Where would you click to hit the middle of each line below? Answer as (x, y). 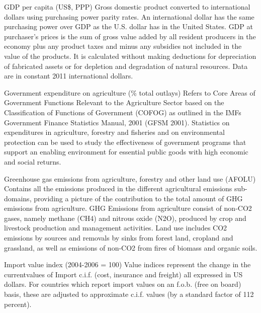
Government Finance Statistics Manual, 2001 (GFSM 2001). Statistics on (117, 122)
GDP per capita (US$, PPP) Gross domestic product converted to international (127, 7)
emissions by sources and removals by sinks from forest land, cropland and (119, 238)
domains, (18, 198)
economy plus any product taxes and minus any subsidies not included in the (123, 46)
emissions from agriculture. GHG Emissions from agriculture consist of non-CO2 (128, 208)
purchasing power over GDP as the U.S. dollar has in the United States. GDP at (128, 26)
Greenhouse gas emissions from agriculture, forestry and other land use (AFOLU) (130, 178)
